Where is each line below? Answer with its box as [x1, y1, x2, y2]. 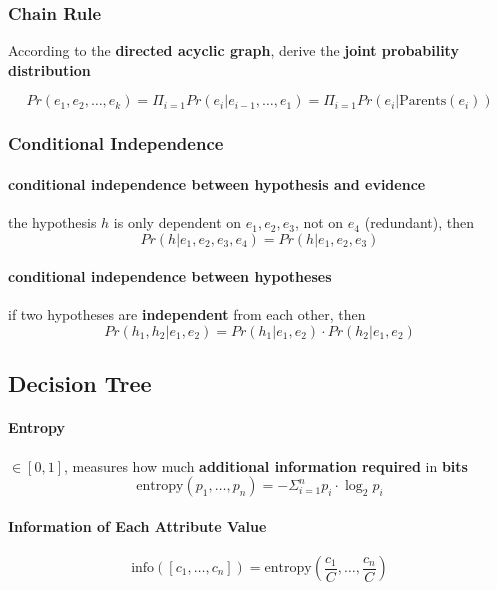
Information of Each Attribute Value [8, 515, 267, 536]
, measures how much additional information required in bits [63, 455, 468, 476]
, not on [294, 212, 344, 233]
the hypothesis [8, 212, 97, 233]
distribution [8, 59, 91, 80]
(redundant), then [364, 212, 475, 233]
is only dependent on [113, 212, 242, 233]
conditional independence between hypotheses [8, 266, 332, 287]
